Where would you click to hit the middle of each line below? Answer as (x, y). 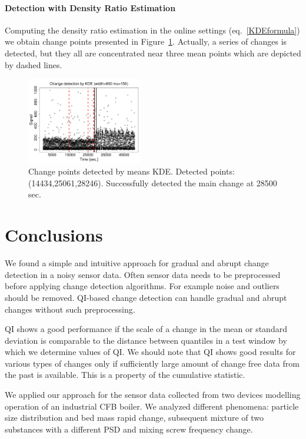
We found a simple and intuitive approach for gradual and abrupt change (137, 263)
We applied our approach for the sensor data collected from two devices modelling (153, 395)
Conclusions (54, 235)
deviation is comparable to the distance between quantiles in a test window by (146, 340)
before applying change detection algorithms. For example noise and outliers (142, 286)
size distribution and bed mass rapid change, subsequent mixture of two (134, 418)
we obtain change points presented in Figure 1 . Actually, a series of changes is (146, 41)
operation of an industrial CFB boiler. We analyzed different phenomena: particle (152, 406)
